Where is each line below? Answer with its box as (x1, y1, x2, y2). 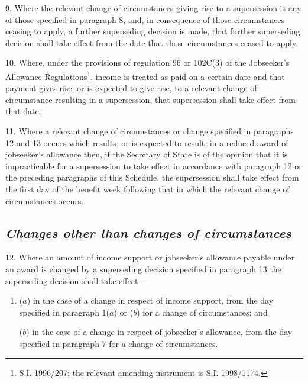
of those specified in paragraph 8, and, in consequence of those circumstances (5, 13, 284, 25)
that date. (5, 105, 41, 117)
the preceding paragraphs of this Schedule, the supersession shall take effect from (5, 171, 299, 184)
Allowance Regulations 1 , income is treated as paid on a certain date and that (5, 68, 285, 82)
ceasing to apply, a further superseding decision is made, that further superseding (5, 25, 300, 37)
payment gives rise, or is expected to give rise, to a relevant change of (5, 82, 257, 94)
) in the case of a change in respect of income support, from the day (27, 294, 274, 307)
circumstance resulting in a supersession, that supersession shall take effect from (5, 93, 296, 105)
